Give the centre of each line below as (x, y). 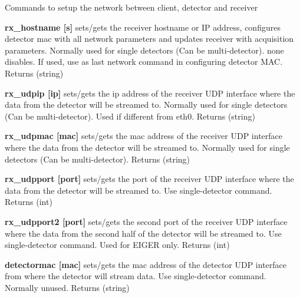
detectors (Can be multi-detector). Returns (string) (98, 159)
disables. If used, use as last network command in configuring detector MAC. (144, 62)
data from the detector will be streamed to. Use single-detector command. (139, 190)
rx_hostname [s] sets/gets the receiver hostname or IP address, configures (143, 27)
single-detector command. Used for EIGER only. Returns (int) (117, 245)
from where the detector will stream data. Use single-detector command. (136, 276)
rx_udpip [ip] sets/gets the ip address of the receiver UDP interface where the (150, 93)
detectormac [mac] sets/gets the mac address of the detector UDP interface (146, 264)
